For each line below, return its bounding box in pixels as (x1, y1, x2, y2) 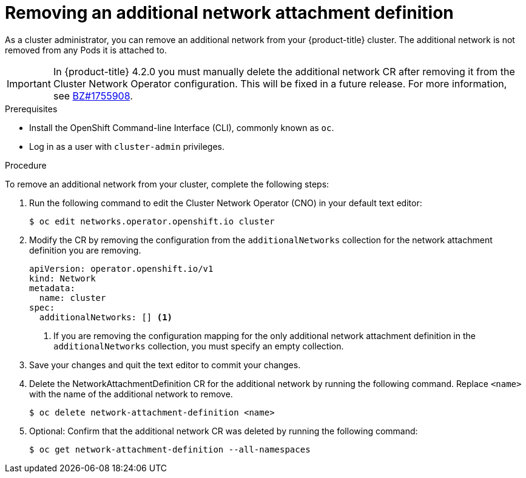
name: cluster (39, 292, 106, 303)
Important (7, 77, 51, 90)
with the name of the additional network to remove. (29, 388, 233, 399)
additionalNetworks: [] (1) (39, 312, 173, 322)
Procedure (5, 160, 47, 170)
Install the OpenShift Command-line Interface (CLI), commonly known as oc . (29, 122, 334, 133)
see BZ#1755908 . (53, 89, 133, 102)
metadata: (29, 283, 75, 293)
